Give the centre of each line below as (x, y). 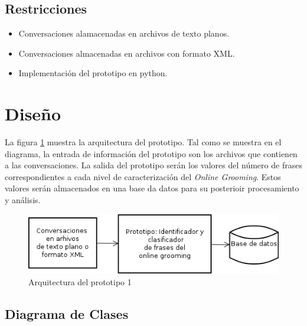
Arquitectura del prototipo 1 (80, 281)
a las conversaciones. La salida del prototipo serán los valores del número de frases (153, 165)
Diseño (33, 114)
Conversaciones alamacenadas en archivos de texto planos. (124, 33)
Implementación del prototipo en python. (93, 73)
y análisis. (23, 200)
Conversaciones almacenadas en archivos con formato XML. (127, 53)
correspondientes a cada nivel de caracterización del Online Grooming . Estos (143, 176)
